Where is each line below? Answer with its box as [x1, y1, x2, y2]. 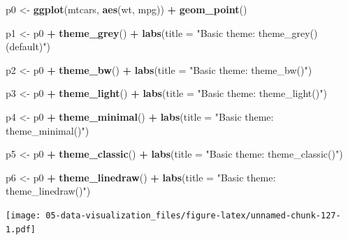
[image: [6, 210, 41, 220]
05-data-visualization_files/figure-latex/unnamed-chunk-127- [45, 210, 341, 220]
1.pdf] [6, 224, 36, 234]
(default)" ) [6, 39, 50, 54]
